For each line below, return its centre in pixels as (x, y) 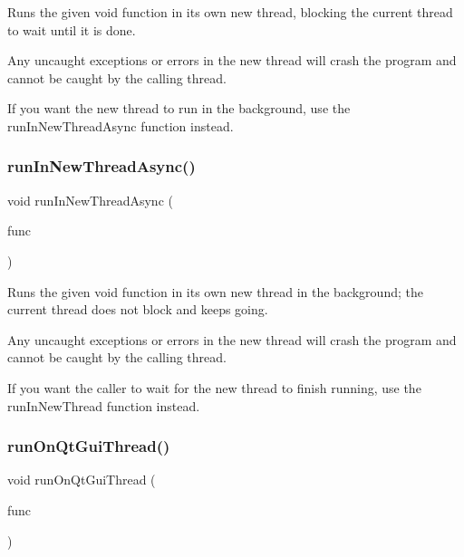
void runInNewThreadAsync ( (90, 200)
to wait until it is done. (72, 29)
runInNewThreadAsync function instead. (121, 125)
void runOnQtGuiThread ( (82, 480)
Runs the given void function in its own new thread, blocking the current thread (230, 12)
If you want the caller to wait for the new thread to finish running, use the (214, 387)
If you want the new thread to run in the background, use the (179, 108)
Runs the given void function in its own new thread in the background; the (215, 291)
